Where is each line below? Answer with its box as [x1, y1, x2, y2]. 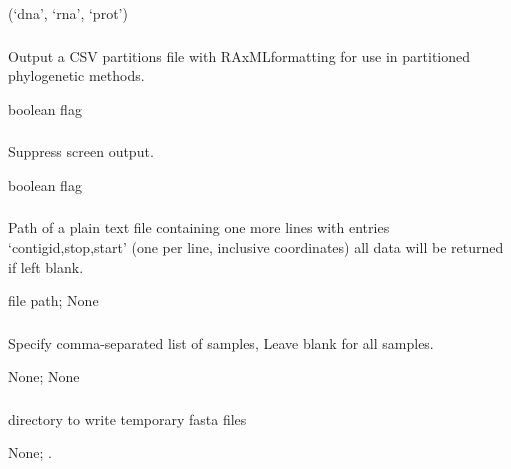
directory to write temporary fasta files [8, 408, 247, 429]
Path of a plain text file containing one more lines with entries [8, 217, 390, 238]
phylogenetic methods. [8, 65, 145, 86]
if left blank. [8, 256, 84, 277]
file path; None [8, 290, 99, 311]
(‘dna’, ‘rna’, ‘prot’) [8, 3, 128, 23]
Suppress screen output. [8, 141, 154, 162]
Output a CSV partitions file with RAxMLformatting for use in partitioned [8, 45, 470, 66]
